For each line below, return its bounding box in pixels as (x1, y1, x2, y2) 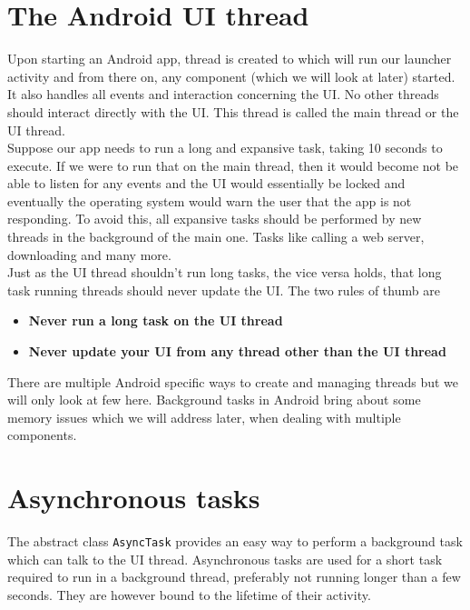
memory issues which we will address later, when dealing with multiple (7, 407, 401, 426)
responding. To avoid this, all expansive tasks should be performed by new (7, 209, 422, 228)
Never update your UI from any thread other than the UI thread (28, 342, 446, 361)
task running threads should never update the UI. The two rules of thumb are (7, 280, 440, 299)
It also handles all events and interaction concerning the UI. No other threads (7, 85, 439, 104)
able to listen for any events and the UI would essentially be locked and (7, 174, 406, 193)
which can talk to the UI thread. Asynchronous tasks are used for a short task (7, 549, 443, 568)
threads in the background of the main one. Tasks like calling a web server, (7, 227, 425, 246)
